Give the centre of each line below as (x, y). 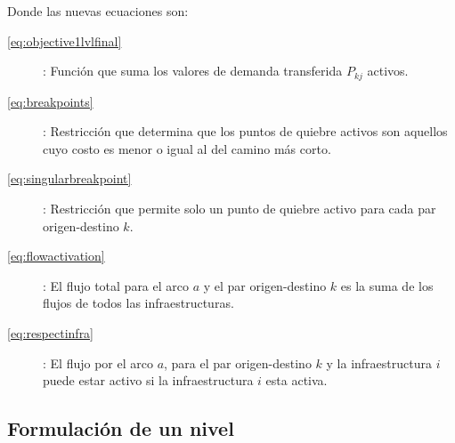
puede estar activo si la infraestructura (148, 380)
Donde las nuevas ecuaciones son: (98, 11)
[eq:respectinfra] (51, 332)
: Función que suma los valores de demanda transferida (193, 71)
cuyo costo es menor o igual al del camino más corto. (187, 148)
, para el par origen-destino (238, 362)
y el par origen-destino (265, 285)
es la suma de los (387, 285)
